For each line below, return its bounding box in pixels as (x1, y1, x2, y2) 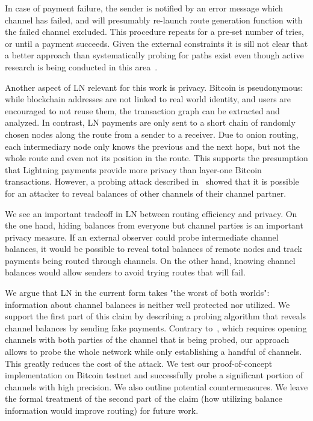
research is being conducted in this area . (5, 60, 158, 73)
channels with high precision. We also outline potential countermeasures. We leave (5, 380, 308, 393)
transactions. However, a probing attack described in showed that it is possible (5, 175, 299, 188)
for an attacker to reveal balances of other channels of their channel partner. (5, 186, 287, 199)
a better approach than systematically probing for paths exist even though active (5, 49, 304, 61)
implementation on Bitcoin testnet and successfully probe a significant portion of (5, 369, 303, 381)
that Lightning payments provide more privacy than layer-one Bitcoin (5, 163, 262, 176)
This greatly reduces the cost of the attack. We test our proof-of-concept (5, 357, 273, 369)
